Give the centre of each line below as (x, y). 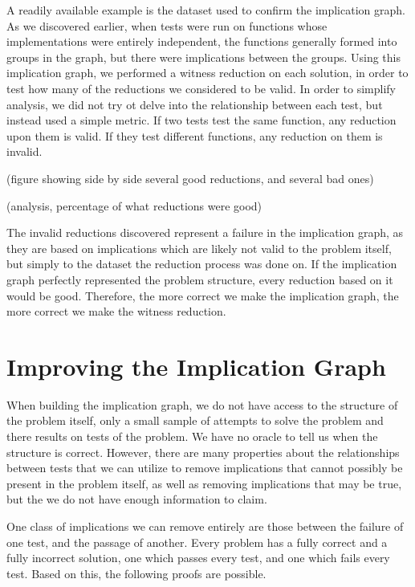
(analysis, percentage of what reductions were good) (134, 205)
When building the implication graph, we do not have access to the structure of (202, 404)
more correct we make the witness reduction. (116, 311)
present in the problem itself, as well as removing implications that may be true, (204, 483)
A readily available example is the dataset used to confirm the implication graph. (206, 10)
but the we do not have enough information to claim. (137, 499)
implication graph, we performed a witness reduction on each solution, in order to (207, 73)
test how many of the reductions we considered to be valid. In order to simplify (201, 88)
